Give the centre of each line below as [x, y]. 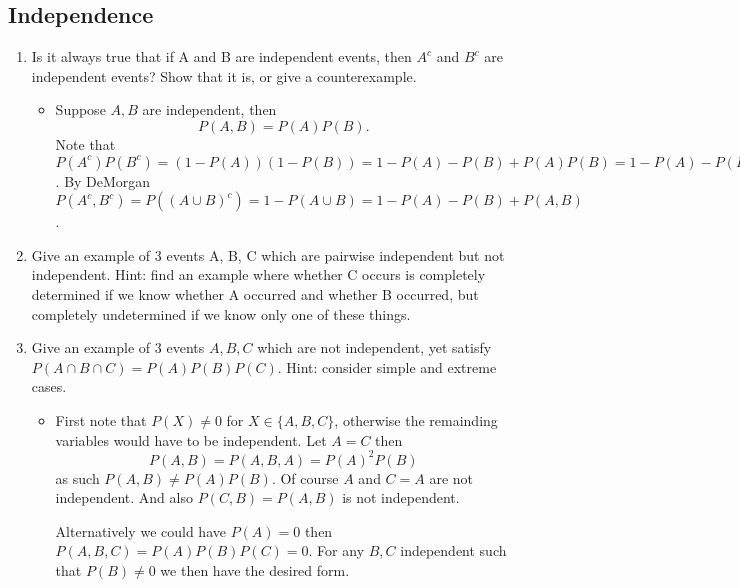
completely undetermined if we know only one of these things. [221, 313]
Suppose [80, 109]
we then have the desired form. [255, 569]
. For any [336, 550]
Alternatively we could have [140, 530]
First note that [101, 419]
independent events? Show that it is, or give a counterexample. [224, 75]
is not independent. [401, 497]
